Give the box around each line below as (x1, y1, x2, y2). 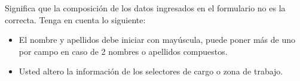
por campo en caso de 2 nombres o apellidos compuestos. (19, 45, 228, 57)
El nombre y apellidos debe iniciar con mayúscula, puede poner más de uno (19, 33, 295, 46)
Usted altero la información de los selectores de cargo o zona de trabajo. (19, 65, 283, 77)
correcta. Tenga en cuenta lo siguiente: (5, 13, 146, 26)
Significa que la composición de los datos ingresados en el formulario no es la (5, 2, 286, 14)
